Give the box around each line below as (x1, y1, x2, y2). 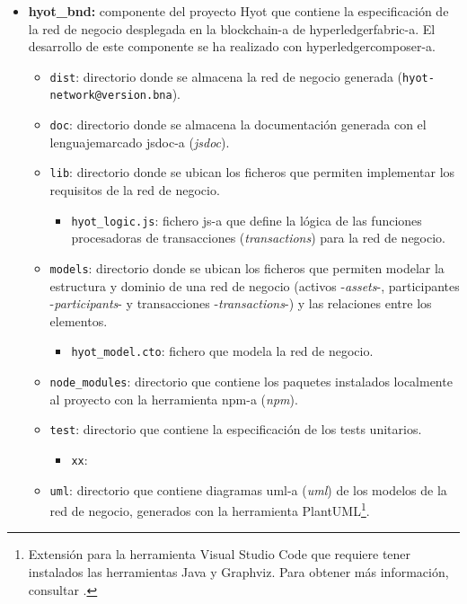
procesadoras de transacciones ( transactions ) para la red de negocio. (71, 228, 445, 247)
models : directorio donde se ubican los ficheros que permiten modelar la (49, 258, 445, 277)
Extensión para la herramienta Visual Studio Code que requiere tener (28, 545, 411, 564)
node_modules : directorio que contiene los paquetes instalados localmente (49, 371, 453, 390)
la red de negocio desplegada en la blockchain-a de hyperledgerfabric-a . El (28, 19, 436, 38)
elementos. (49, 311, 108, 330)
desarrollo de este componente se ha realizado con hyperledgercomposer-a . (28, 37, 436, 56)
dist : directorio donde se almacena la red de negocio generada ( (49, 67, 403, 85)
